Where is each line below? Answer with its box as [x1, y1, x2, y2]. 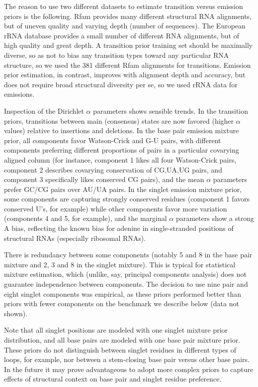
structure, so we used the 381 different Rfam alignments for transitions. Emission [4, 59, 251, 70]
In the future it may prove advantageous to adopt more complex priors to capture [4, 364, 254, 374]
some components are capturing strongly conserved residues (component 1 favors [4, 193, 250, 204]
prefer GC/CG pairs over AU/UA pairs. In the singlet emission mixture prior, [4, 184, 242, 194]
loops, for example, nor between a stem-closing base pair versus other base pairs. [4, 354, 250, 365]
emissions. [4, 89, 34, 99]
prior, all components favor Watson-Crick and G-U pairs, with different [4, 135, 221, 145]
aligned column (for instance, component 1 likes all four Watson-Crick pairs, [4, 154, 237, 165]
